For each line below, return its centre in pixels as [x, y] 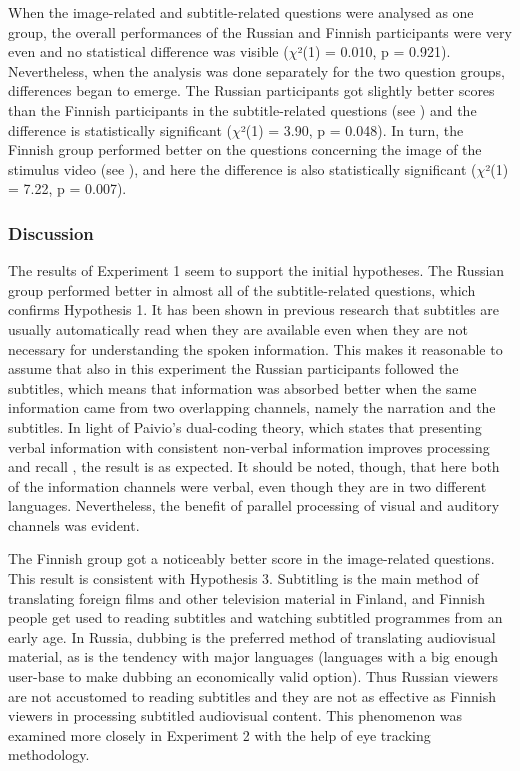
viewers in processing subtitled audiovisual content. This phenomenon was [235, 715]
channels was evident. [74, 524]
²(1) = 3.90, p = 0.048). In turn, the [352, 129]
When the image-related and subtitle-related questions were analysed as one [241, 12]
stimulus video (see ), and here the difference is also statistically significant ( [242, 168]
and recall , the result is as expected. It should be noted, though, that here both [254, 466]
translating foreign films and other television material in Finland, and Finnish [246, 597]
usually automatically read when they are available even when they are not [238, 328]
